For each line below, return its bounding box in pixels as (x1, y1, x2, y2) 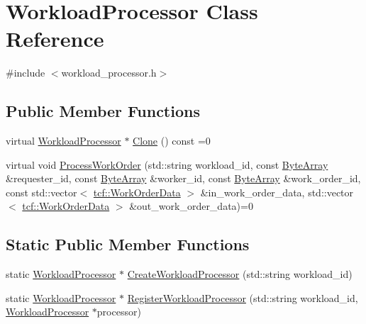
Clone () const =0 (133, 133, 211, 148)
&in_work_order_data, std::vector (200, 184, 354, 199)
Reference (6, 24, 104, 53)
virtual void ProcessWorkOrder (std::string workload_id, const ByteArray (6, 157, 328, 172)
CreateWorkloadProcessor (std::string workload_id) (127, 267, 353, 281)
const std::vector (6, 184, 77, 199)
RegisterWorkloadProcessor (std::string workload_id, (127, 290, 358, 305)
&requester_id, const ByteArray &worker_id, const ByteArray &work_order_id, (6, 171, 361, 186)
